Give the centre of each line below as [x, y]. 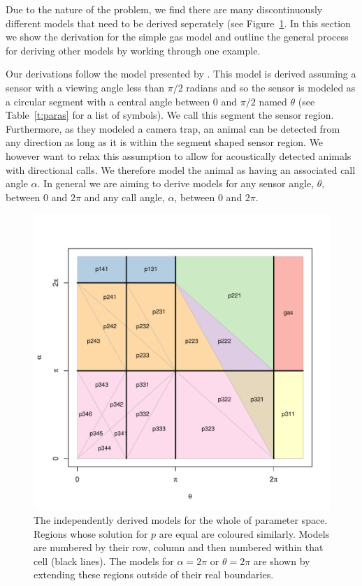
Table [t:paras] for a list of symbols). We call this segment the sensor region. [170, 115]
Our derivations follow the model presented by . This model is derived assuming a [181, 74]
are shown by [282, 561]
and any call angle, [124, 197]
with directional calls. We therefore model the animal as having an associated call [181, 169]
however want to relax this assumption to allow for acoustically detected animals [179, 155]
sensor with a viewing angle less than [85, 87]
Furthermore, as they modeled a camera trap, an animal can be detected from [173, 128]
